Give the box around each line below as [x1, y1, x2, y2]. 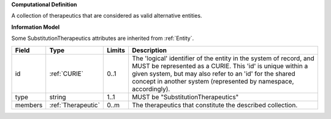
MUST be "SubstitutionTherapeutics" [132, 93, 239, 101]
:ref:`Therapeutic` [49, 101, 101, 109]
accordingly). [132, 85, 170, 93]
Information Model [11, 23, 60, 31]
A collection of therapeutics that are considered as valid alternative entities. [11, 12, 202, 20]
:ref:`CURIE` [49, 69, 84, 78]
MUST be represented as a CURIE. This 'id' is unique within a [132, 61, 308, 70]
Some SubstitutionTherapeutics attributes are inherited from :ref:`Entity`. [11, 34, 194, 42]
